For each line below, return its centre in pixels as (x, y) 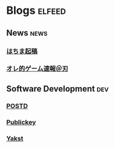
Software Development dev (57, 88)
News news (27, 33)
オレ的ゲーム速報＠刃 (37, 69)
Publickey (21, 122)
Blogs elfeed (36, 11)
